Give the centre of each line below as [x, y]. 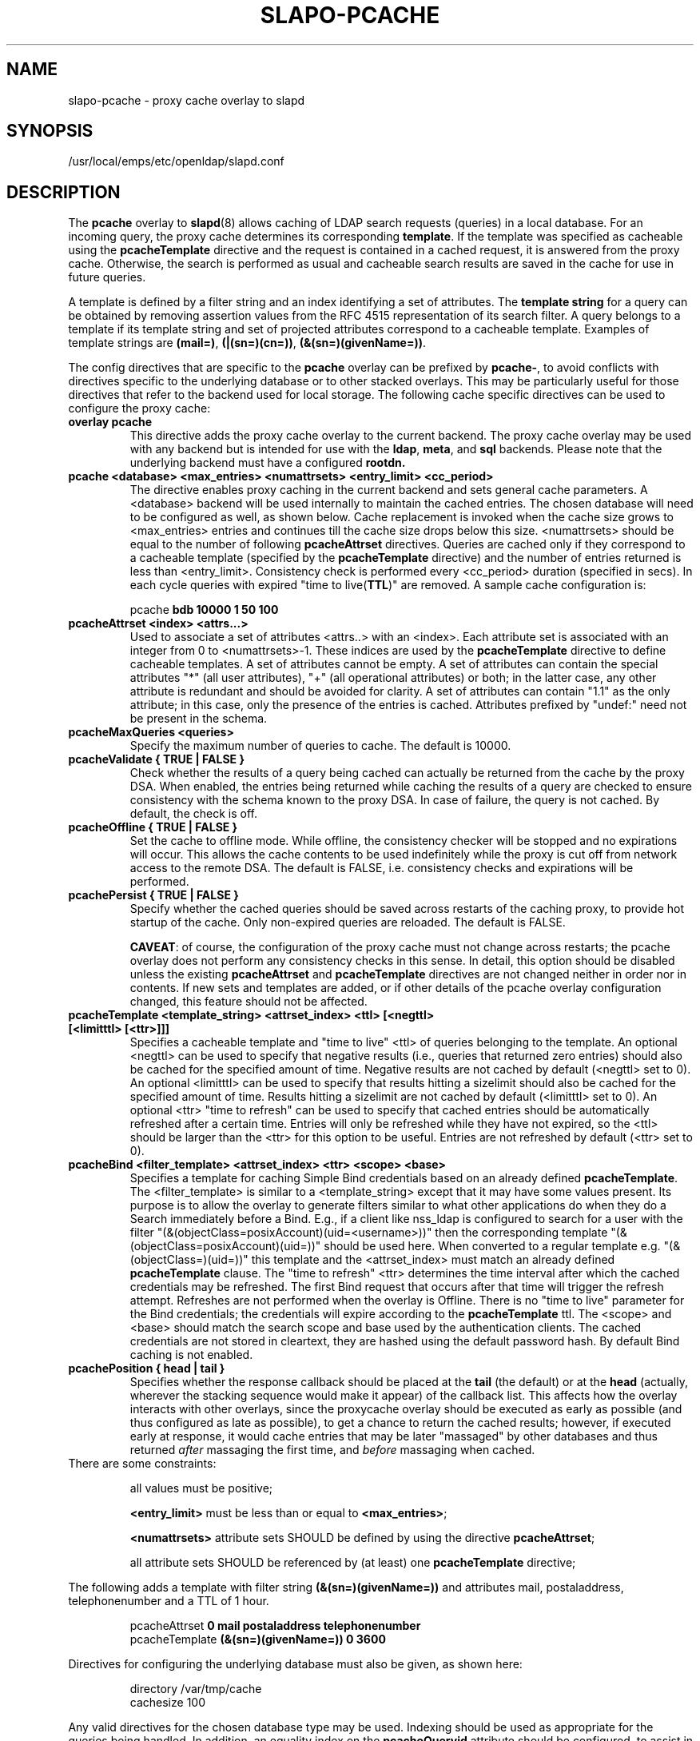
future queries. [107, 277]
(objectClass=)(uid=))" [189, 1260]
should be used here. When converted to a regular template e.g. [492, 1246]
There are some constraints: [142, 1464]
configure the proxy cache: [139, 408]
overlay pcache [110, 422]
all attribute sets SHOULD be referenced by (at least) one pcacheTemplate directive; [353, 1563]
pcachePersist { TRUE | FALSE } [153, 895]
